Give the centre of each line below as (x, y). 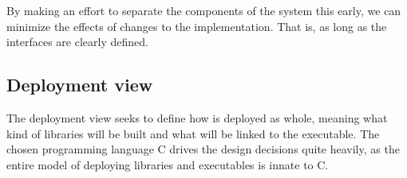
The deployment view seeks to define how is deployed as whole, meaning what (197, 117)
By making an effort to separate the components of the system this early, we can (204, 10)
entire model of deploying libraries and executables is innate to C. (168, 164)
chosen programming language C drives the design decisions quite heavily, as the (203, 149)
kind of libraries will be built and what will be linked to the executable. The (193, 133)
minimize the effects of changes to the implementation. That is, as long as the (197, 26)
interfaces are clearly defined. (77, 42)
